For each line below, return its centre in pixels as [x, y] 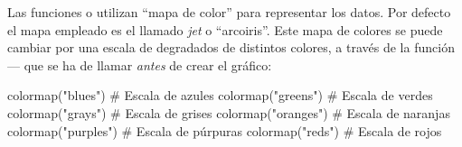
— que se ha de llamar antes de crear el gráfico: [140, 64]
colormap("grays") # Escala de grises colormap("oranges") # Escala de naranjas [229, 112]
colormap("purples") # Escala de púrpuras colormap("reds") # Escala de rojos [225, 130]
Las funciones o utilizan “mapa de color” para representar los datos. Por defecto [229, 12]
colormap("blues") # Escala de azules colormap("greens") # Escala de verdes [220, 95]
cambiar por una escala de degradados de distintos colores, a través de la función [231, 47]
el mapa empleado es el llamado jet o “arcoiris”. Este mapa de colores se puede [225, 29]
